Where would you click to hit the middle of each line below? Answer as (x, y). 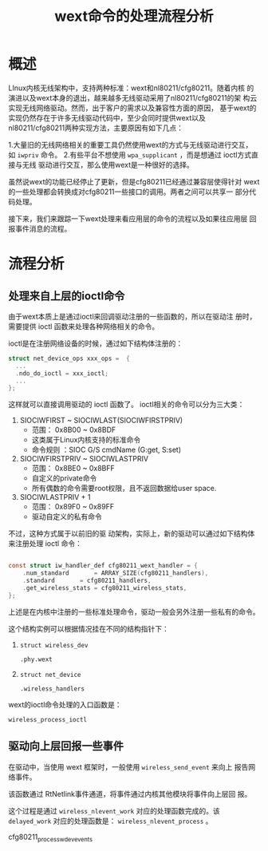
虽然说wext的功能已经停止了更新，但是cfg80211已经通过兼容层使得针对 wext (134, 181)
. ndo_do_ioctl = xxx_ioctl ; (62, 373)
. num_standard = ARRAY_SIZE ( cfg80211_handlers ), (116, 573)
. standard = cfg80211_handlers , (87, 581)
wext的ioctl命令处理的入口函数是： (65, 704)
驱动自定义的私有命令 (67, 517)
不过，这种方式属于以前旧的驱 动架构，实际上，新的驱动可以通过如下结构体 (132, 534)
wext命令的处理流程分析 (134, 16)
